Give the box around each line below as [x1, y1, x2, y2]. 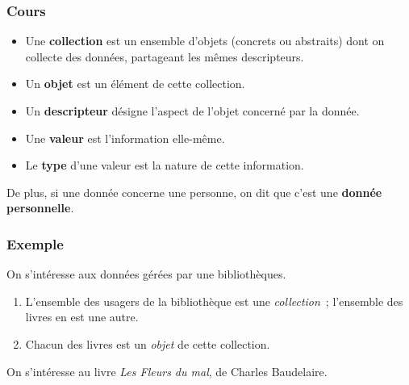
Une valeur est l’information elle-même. [25, 129, 225, 146]
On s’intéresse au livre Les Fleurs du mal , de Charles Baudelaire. [6, 362, 328, 379]
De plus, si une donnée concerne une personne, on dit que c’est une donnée [6, 183, 382, 200]
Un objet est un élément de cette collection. [25, 75, 245, 92]
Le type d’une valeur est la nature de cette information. [25, 157, 304, 174]
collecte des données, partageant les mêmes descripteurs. [25, 48, 304, 65]
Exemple [6, 233, 64, 253]
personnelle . [6, 199, 74, 216]
